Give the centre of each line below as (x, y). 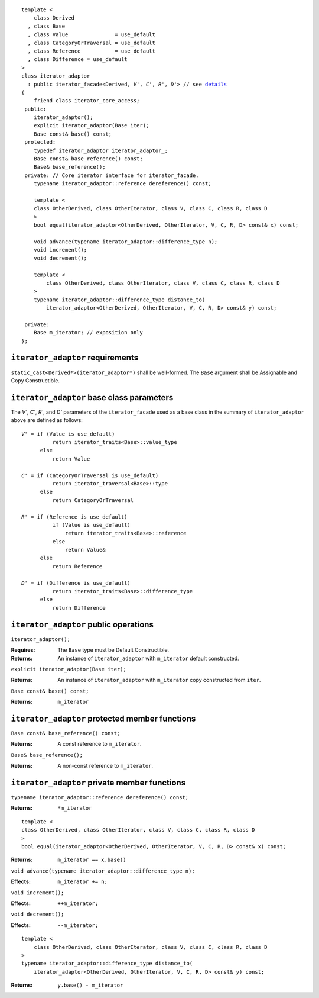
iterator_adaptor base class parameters (92, 397)
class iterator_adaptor (56, 76)
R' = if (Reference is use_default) (74, 517)
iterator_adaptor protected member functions (103, 718)
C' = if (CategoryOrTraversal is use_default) (90, 475)
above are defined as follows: (47, 420)
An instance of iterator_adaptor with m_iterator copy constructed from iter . (159, 680)
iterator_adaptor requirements (75, 358)
